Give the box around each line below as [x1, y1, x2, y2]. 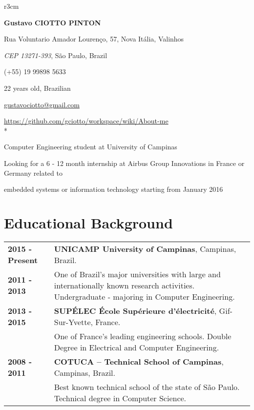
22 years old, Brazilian [4, 82, 71, 93]
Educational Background [4, 212, 173, 232]
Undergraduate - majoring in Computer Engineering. [54, 290, 235, 302]
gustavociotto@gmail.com [4, 99, 80, 109]
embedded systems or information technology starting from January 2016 [4, 184, 223, 194]
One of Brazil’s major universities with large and [54, 268, 221, 280]
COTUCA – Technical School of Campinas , [54, 355, 224, 367]
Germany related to [4, 167, 63, 178]
